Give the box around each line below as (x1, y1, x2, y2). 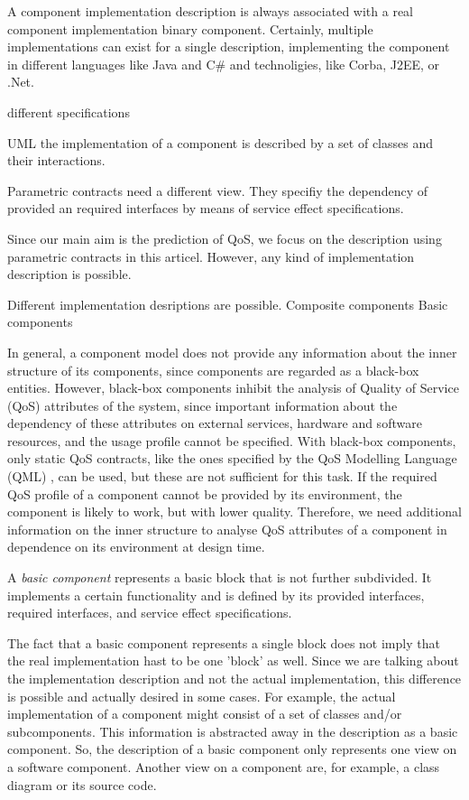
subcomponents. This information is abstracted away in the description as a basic (7, 721, 458, 740)
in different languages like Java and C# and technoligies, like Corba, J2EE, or (7, 54, 439, 73)
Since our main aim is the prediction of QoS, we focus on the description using (7, 228, 442, 247)
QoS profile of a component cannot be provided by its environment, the (7, 484, 402, 503)
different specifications (7, 102, 130, 121)
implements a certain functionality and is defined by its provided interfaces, (7, 585, 425, 604)
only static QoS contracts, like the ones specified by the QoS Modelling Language (7, 449, 457, 468)
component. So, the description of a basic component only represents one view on (7, 740, 457, 758)
